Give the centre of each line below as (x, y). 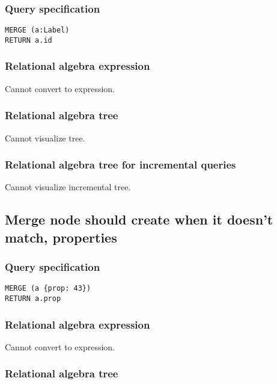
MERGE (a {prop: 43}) (48, 289)
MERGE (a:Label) (37, 30)
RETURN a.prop (33, 299)
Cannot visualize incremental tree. (68, 187)
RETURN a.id (29, 40)
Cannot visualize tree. (45, 138)
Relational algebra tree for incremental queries (120, 165)
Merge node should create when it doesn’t (139, 219)
